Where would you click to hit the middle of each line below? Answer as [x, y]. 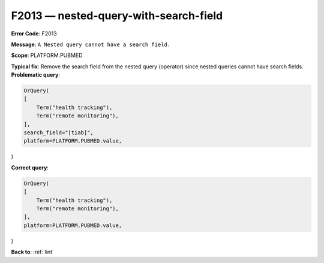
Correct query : [30, 167]
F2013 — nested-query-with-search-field [117, 16]
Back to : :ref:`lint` [32, 252]
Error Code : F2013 [34, 34]
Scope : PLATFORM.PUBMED [47, 55]
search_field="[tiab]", [59, 133]
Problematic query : [35, 75]
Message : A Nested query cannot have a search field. [91, 44]
